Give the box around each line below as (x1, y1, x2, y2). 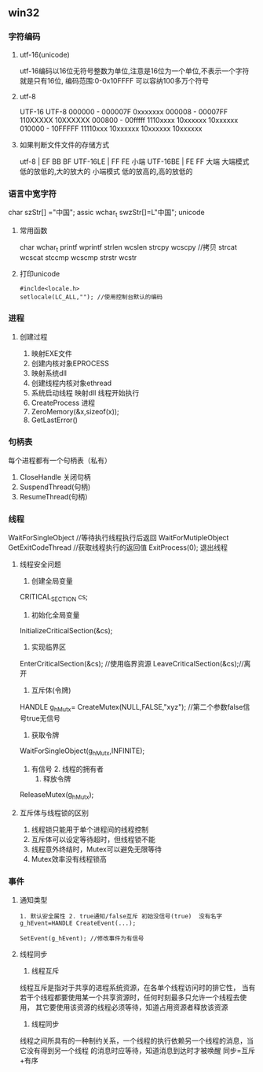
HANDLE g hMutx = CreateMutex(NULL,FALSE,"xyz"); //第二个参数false (19, 703, 243, 714)
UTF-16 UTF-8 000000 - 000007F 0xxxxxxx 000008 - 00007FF (19, 106, 228, 117)
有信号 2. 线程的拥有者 (31, 764, 104, 773)
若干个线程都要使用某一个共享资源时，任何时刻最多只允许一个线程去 (19, 992, 240, 1002)
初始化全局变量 (31, 610, 80, 620)
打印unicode (19, 269, 60, 278)
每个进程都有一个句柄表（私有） (8, 456, 111, 466)
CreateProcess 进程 (31, 398, 96, 407)
